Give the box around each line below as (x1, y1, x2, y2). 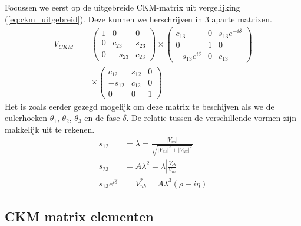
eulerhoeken (5, 112, 47, 124)
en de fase (84, 112, 120, 124)
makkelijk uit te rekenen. (5, 123, 95, 135)
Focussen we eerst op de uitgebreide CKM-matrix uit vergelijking (5, 1, 240, 13)
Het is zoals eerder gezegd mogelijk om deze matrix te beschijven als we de (5, 100, 274, 112)
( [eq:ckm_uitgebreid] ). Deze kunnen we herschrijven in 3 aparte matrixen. (5, 12, 272, 25)
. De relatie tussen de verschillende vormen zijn (126, 112, 297, 124)
